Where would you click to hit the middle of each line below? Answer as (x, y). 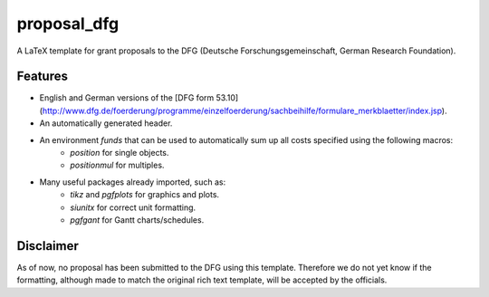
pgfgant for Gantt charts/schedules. (137, 220)
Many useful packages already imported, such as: (133, 182)
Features (42, 77)
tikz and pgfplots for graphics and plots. (145, 195)
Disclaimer (48, 246)
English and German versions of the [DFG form (127, 98)
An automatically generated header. (106, 123)
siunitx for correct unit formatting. (133, 207)
